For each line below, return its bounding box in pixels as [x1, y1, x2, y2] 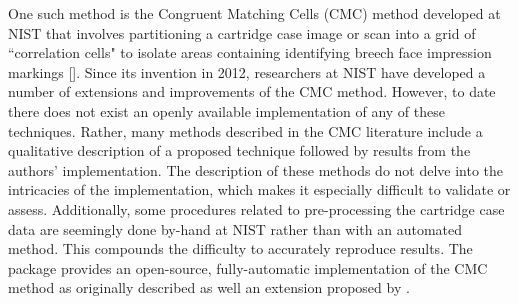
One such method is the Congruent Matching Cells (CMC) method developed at [8, 3, 501, 23]
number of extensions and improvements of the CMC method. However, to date [8, 81, 496, 102]
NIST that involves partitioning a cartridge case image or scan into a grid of [8, 22, 476, 43]
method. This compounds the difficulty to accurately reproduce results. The [8, 238, 473, 259]
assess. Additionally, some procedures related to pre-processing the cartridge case [8, 198, 505, 219]
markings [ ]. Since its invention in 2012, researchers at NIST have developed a [8, 61, 486, 82]
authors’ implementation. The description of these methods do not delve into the [8, 159, 504, 180]
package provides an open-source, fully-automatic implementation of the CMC [8, 257, 488, 278]
